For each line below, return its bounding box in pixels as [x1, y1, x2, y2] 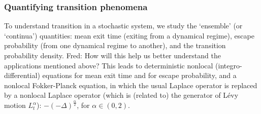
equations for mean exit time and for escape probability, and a [42, 70, 237, 81]
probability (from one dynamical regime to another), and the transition [4, 40, 226, 51]
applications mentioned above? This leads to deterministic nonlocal [4, 60, 213, 70]
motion [4, 100, 26, 110]
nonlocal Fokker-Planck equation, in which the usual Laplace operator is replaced [4, 80, 257, 90]
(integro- [215, 60, 242, 70]
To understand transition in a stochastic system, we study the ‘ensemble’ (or [4, 20, 243, 31]
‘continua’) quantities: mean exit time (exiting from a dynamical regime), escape [4, 30, 254, 41]
